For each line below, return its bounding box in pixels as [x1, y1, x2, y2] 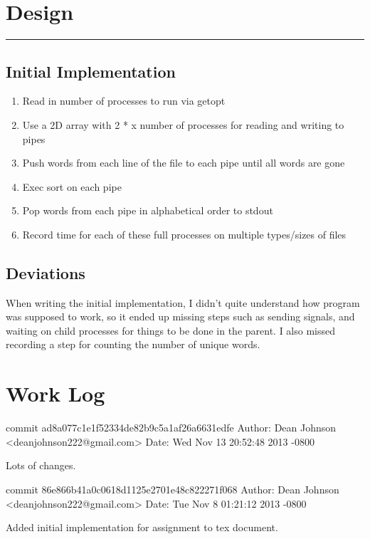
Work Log [6, 379, 105, 408]
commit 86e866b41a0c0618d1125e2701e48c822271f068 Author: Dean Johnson [6, 481, 339, 496]
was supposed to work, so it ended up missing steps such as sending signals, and [6, 309, 355, 324]
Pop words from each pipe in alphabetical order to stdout [22, 203, 273, 218]
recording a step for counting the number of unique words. [6, 337, 260, 352]
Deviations [6, 261, 85, 283]
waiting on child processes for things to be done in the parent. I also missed [6, 323, 336, 337]
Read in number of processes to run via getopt [22, 93, 226, 108]
